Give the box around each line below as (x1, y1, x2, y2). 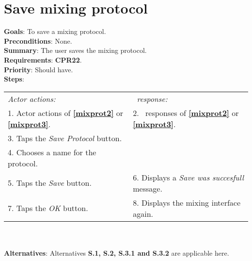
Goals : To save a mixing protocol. (4, 26, 106, 36)
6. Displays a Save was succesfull (133, 171, 244, 183)
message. (133, 182, 162, 194)
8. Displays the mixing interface (133, 196, 241, 208)
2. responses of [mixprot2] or (133, 107, 239, 118)
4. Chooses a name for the (8, 146, 96, 158)
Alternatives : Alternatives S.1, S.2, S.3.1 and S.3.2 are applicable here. (4, 247, 229, 258)
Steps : (4, 74, 24, 84)
